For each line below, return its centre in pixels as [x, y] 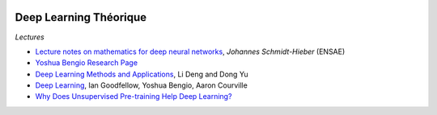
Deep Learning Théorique [81, 17]
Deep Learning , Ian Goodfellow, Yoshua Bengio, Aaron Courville [142, 85]
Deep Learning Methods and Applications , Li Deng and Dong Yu [142, 74]
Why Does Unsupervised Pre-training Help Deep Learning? [134, 97]
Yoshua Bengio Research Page [86, 63]
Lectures [30, 37]
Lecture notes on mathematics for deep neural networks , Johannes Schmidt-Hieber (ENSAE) [190, 51]
